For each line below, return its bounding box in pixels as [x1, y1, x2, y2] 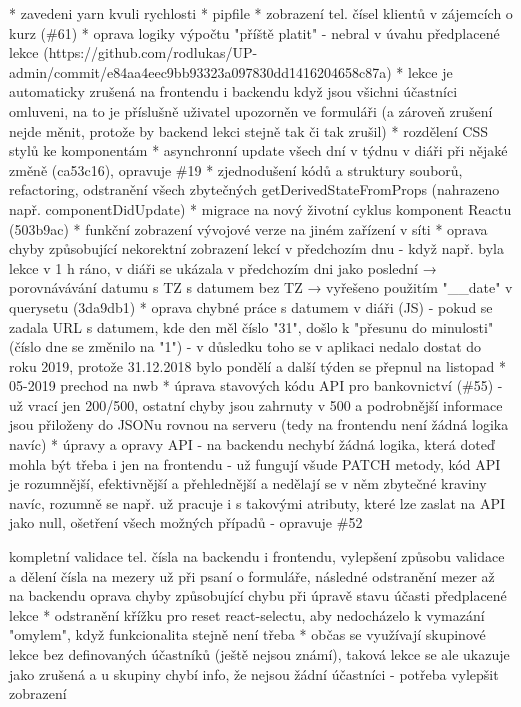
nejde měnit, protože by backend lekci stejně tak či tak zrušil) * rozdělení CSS [9, 120, 488, 141]
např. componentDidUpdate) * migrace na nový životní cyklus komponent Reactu [9, 198, 512, 219]
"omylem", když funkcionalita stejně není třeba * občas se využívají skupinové [9, 624, 486, 645]
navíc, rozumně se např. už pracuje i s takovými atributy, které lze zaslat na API [9, 492, 506, 513]
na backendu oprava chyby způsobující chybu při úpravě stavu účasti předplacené [9, 585, 507, 606]
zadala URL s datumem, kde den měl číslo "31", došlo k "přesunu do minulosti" [9, 316, 494, 337]
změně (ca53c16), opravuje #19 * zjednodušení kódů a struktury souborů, [9, 159, 463, 180]
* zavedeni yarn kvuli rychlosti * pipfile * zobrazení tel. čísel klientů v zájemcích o [9, 3, 513, 23]
